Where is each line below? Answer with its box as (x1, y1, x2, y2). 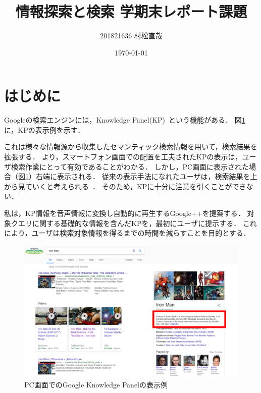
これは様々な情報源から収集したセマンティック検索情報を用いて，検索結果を (4, 141, 257, 152)
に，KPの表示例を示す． (4, 124, 85, 135)
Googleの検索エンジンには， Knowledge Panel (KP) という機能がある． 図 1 (4, 115, 245, 125)
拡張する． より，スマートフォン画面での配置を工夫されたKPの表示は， (4, 151, 242, 162)
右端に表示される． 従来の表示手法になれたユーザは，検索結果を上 (35, 171, 257, 182)
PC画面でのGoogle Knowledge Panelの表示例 (24, 379, 168, 389)
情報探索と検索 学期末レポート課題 (15, 1, 247, 22)
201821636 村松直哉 (100, 30, 163, 41)
